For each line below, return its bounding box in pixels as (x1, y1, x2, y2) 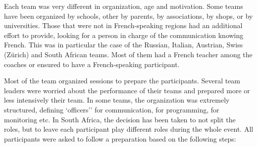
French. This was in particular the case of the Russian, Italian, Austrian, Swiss (4, 39, 243, 50)
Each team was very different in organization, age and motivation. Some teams (4, 1, 243, 11)
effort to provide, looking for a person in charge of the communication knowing (4, 30, 244, 40)
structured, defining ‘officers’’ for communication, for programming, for (4, 104, 219, 114)
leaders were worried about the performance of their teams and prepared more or (4, 85, 250, 95)
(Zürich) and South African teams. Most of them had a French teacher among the (4, 49, 253, 59)
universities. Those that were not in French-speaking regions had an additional (4, 20, 243, 31)
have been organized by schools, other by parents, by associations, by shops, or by (4, 10, 253, 21)
